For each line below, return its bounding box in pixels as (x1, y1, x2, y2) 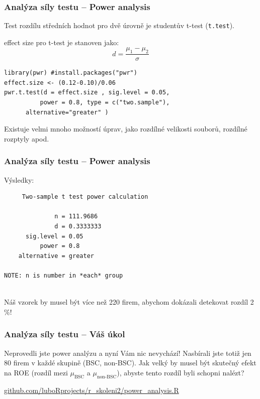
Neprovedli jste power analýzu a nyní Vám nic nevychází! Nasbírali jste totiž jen (4, 347, 251, 358)
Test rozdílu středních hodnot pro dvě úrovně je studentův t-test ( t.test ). (4, 20, 235, 31)
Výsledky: (4, 174, 34, 185)
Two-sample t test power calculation (22, 193, 148, 201)
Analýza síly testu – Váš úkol (4, 328, 125, 340)
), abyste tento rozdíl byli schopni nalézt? (117, 367, 244, 377)
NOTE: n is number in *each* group (4, 272, 123, 280)
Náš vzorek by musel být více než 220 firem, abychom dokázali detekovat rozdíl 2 (4, 297, 254, 307)
